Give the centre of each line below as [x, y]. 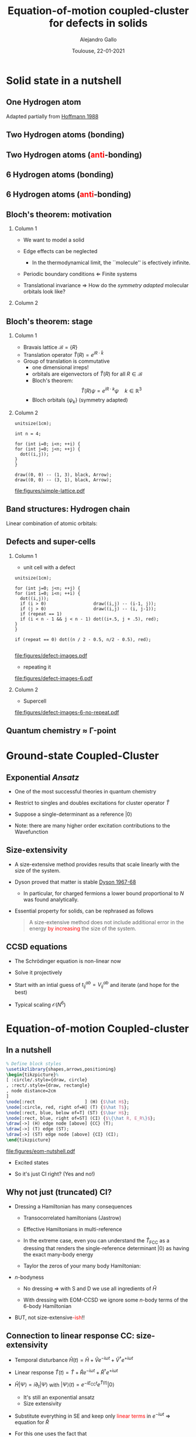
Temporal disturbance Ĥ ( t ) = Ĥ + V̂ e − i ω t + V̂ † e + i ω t [74, 1359]
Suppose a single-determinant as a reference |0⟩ [73, 814]
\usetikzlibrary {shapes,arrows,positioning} [61, 1069]
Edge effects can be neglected [60, 251]
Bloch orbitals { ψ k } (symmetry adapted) [80, 401]
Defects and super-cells [51, 542]
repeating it [37, 667]
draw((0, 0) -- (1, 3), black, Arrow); [63, 475]
